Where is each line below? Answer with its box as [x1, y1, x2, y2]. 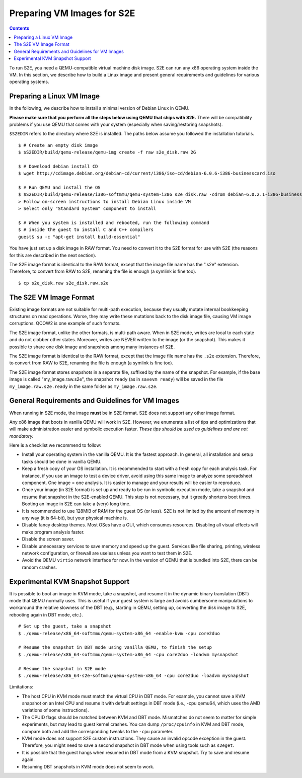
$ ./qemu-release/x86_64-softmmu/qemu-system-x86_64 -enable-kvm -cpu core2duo [18, 631, 220, 636]
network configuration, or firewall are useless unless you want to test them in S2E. [22, 550, 193, 556]
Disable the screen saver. [22, 536, 74, 542]
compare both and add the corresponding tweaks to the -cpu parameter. [22, 728, 174, 734]
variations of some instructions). [22, 707, 89, 713]
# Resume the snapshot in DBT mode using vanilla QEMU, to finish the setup [18, 645, 212, 650]
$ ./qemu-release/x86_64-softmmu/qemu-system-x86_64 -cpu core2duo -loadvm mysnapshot [18, 652, 239, 657]
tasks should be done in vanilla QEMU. [22, 458, 102, 464]
